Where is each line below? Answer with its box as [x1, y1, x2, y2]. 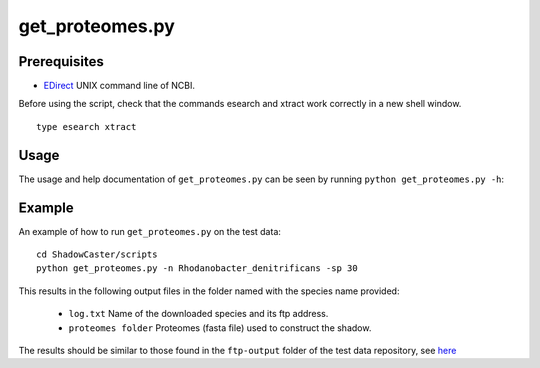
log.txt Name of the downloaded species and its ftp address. [68, 308, 329, 320]
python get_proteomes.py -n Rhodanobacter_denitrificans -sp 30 [36, 263, 359, 274]
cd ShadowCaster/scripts [36, 249, 158, 260]
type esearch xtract [36, 121, 137, 132]
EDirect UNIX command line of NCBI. [43, 80, 195, 92]
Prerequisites [18, 53, 104, 70]
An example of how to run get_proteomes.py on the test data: [18, 225, 282, 237]
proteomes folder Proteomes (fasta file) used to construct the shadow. [68, 321, 372, 334]
